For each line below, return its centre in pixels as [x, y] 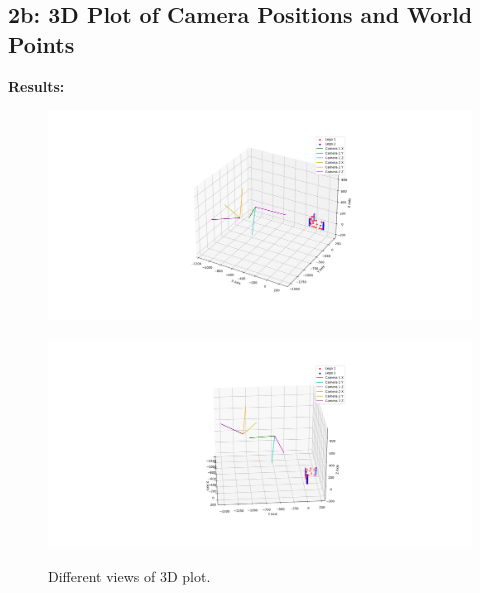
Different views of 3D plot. [129, 576]
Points [41, 43]
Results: [36, 85]
